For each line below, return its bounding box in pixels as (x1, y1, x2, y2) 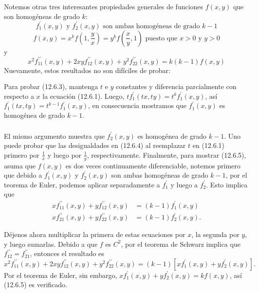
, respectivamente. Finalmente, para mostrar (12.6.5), (87, 149, 246, 160)
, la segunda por (191, 229, 240, 239)
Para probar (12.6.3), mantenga (4, 81, 98, 92)
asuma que (4, 160, 36, 170)
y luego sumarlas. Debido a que (4, 238, 98, 249)
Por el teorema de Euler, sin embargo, (4, 270, 117, 280)
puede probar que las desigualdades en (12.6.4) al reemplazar (4, 140, 186, 150)
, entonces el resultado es (30, 248, 104, 258)
